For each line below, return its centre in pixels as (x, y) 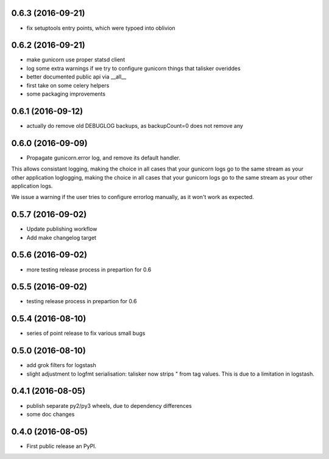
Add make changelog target (62, 237)
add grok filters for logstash (62, 365)
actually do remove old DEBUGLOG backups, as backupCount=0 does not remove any (135, 125)
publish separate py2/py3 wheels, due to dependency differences (109, 405)
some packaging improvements (66, 94)
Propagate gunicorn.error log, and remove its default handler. (104, 158)
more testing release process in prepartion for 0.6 (89, 269)
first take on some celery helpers (68, 85)
